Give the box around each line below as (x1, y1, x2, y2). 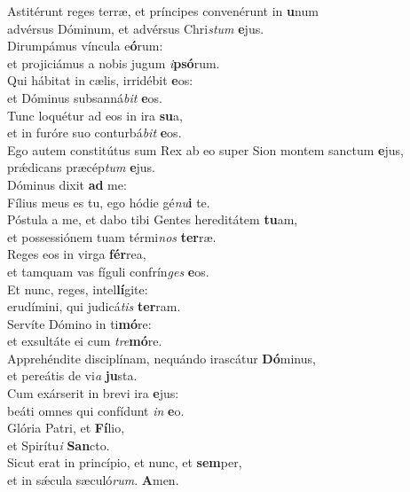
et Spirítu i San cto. (7, 435, 110, 454)
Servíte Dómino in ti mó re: (7, 314, 152, 332)
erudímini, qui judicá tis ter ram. (7, 297, 181, 316)
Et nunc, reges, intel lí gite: (7, 279, 148, 298)
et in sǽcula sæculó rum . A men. (7, 471, 179, 489)
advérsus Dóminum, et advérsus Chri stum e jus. (7, 19, 264, 37)
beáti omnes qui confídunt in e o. (7, 401, 185, 419)
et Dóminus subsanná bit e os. (7, 88, 162, 106)
